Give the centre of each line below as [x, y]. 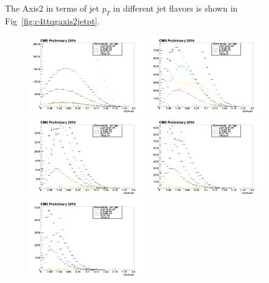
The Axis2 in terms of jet [52, 8]
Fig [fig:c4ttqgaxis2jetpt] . [52, 20]
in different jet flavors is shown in [175, 8]
